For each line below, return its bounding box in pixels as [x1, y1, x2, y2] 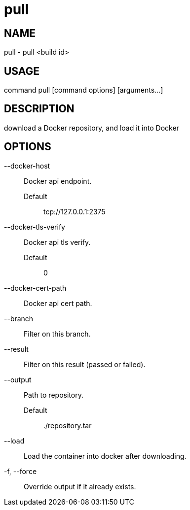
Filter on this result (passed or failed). [24, 360, 146, 369]
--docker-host [4, 161, 50, 170]
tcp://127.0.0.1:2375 [43, 207, 106, 216]
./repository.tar [43, 421, 92, 430]
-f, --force [4, 467, 37, 476]
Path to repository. [24, 390, 83, 399]
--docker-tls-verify [4, 222, 65, 231]
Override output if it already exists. [24, 482, 136, 491]
